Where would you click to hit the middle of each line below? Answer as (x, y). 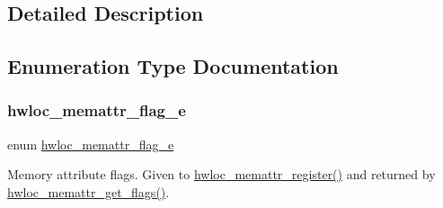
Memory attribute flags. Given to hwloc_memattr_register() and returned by (221, 174)
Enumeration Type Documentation (173, 66)
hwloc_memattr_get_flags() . (89, 191)
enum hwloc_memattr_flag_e (91, 144)
